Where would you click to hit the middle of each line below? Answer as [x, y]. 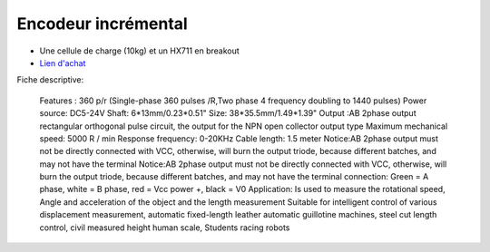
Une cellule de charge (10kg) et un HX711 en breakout [139, 51]
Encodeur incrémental [102, 24]
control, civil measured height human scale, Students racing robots [165, 228]
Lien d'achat [63, 63]
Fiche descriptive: [50, 80]
